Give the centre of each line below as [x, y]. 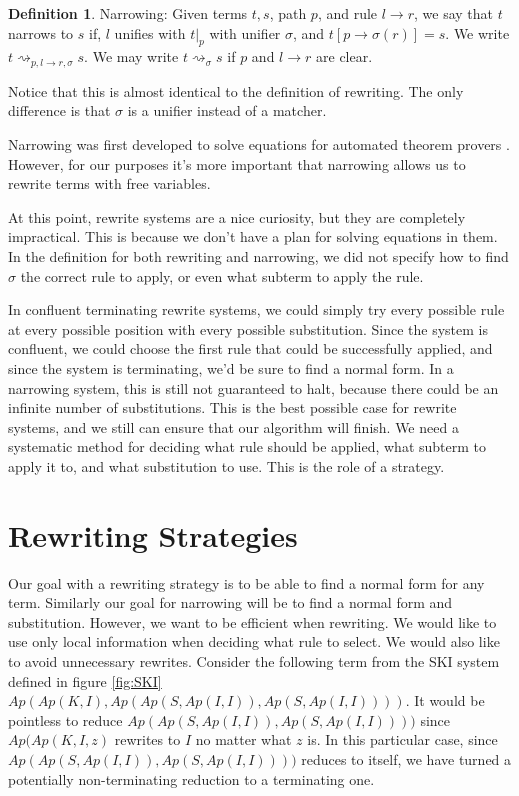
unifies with [150, 32]
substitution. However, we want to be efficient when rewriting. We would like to [252, 621]
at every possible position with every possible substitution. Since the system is [248, 328]
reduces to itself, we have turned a [406, 759]
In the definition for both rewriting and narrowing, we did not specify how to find [258, 256]
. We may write [131, 56]
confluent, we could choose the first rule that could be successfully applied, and [250, 348]
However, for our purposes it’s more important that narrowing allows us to [237, 163]
